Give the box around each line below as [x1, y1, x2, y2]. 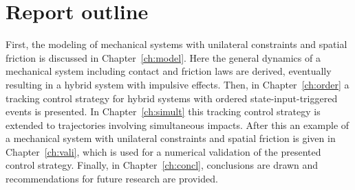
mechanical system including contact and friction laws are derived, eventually [6, 64, 332, 78]
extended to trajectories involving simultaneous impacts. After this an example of [6, 117, 349, 132]
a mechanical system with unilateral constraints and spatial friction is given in [6, 131, 336, 145]
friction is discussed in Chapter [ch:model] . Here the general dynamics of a [6, 50, 321, 64]
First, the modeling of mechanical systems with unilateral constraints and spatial [6, 37, 347, 51]
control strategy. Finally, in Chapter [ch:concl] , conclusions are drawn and [6, 158, 319, 172]
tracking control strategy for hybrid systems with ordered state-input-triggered [6, 91, 338, 105]
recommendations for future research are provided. [6, 171, 218, 186]
